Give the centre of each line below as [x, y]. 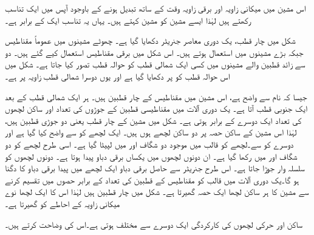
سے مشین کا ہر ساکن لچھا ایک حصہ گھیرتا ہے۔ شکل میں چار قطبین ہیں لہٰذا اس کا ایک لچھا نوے [157, 192]
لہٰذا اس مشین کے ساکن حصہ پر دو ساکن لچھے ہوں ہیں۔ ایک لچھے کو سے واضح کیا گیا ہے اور [151, 132]
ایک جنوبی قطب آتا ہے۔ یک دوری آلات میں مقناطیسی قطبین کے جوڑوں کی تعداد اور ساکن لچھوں [156, 108]
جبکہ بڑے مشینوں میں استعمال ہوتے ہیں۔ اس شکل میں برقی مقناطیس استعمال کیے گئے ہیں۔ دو [154, 52]
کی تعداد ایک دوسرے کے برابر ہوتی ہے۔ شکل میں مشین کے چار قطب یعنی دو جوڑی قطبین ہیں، [153, 120]
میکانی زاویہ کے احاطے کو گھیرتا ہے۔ [63, 203]
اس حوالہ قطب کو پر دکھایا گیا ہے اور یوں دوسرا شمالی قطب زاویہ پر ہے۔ [118, 76]
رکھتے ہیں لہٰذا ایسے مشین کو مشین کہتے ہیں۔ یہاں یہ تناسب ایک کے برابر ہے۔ [128, 20]
